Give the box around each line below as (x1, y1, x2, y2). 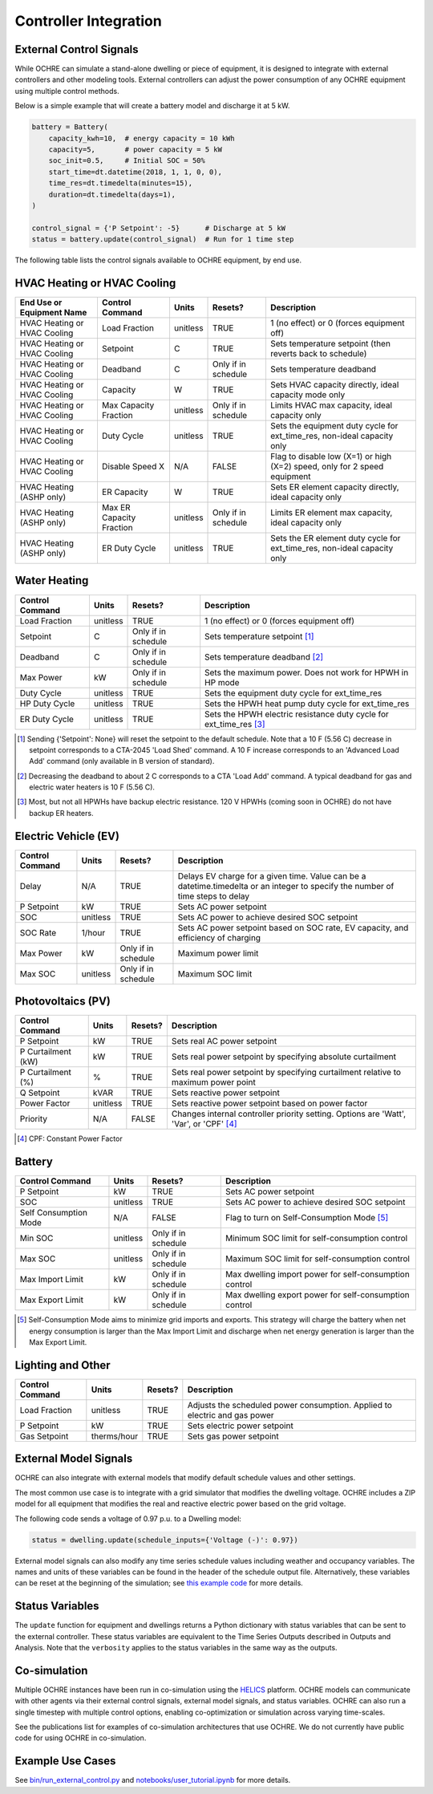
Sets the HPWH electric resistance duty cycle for (204, 708, 389, 720)
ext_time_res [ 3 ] (204, 718, 265, 729)
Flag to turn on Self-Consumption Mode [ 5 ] (225, 1212, 389, 1224)
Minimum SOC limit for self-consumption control (225, 1232, 408, 1244)
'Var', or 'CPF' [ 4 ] (171, 1118, 237, 1130)
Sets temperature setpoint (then (269, 338, 391, 349)
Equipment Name (19, 307, 87, 319)
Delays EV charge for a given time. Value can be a (177, 871, 366, 882)
